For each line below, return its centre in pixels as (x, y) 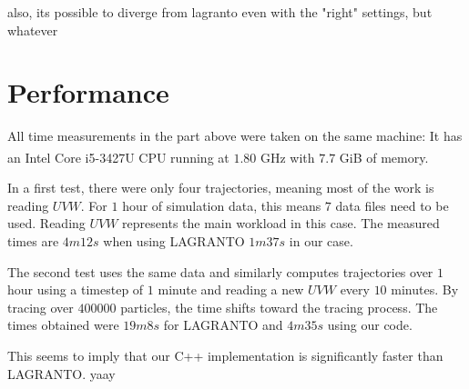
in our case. (321, 240)
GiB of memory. (384, 157)
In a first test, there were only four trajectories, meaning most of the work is (221, 188)
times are (33, 240)
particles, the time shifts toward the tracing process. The (279, 307)
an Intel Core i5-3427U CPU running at (118, 157)
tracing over (41, 307)
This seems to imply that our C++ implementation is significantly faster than (225, 355)
